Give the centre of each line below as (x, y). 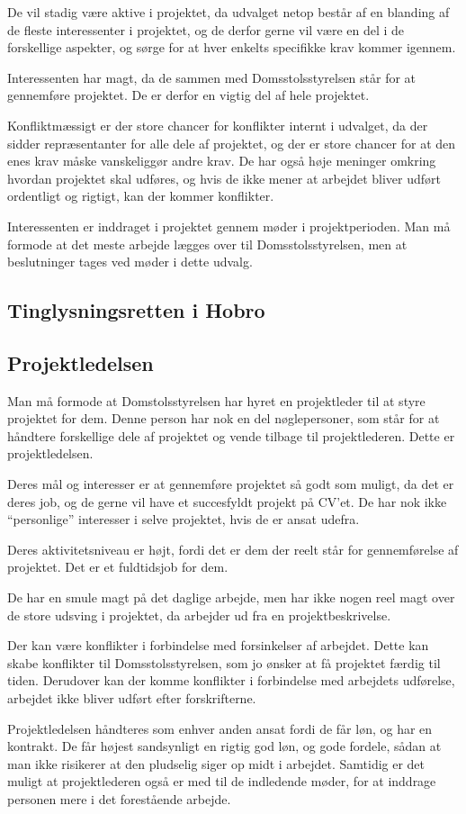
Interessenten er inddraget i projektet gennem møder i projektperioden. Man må (229, 226)
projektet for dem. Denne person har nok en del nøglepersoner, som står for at (224, 418)
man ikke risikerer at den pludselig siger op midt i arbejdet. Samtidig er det (216, 763)
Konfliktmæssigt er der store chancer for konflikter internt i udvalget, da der (218, 125)
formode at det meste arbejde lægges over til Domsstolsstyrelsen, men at (207, 244)
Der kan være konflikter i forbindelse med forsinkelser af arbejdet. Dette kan (218, 645)
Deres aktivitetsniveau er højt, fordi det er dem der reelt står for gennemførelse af (233, 549)
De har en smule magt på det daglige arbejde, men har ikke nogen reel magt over (231, 597)
